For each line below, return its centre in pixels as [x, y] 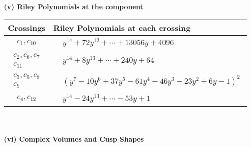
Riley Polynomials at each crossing [122, 27]
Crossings [27, 27]
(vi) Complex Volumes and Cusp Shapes [74, 138]
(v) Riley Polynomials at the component [74, 6]
